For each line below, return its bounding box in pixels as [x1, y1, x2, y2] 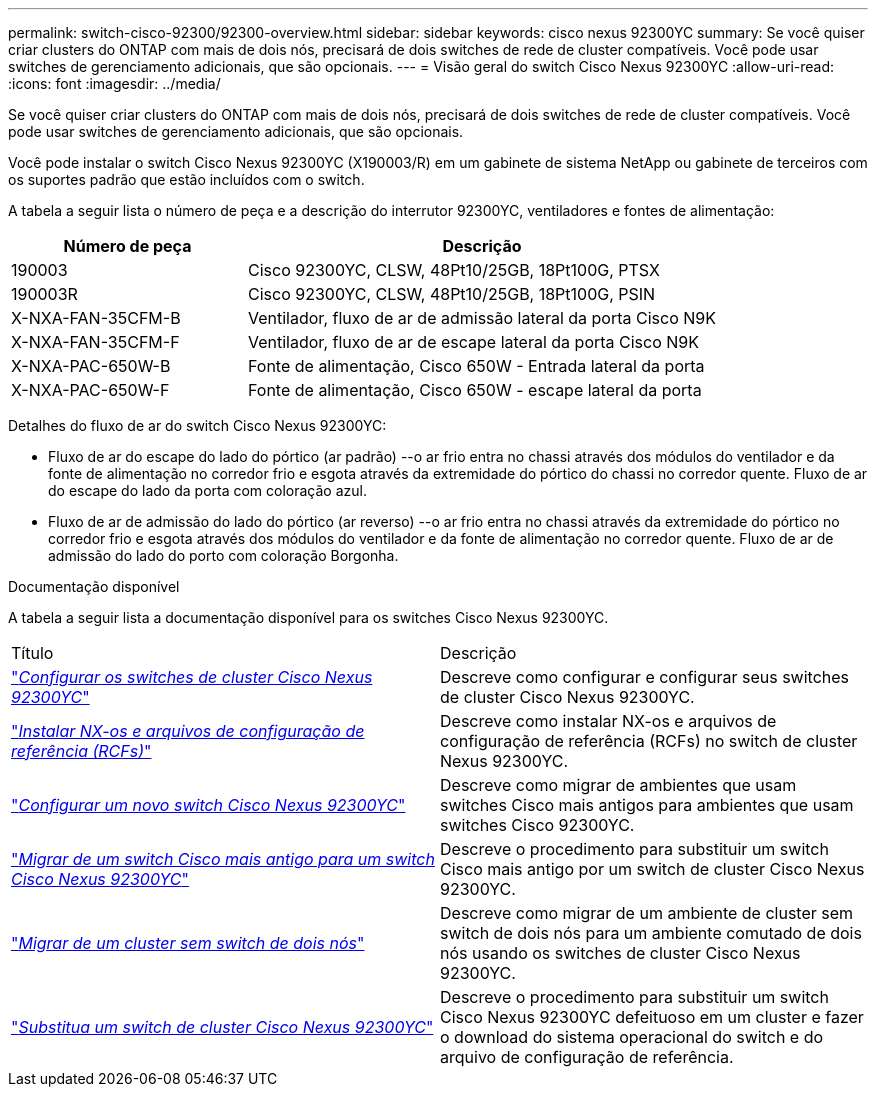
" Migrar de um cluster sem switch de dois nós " [11, 933, 365, 953]
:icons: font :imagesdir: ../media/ [8, 75, 221, 92]
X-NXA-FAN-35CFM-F [11, 332, 180, 352]
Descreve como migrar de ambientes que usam [440, 775, 797, 795]
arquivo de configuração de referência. [440, 1047, 734, 1067]
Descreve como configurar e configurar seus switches [440, 667, 850, 687]
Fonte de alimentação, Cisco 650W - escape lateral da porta [247, 380, 702, 400]
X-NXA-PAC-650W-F [11, 380, 170, 400]
